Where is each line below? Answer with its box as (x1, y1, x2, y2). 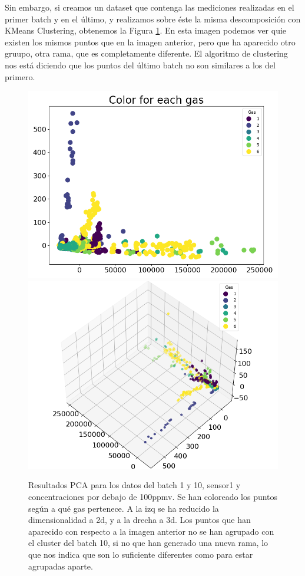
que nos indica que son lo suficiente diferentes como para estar (28, 548, 253, 560)
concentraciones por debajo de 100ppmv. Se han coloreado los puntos (28, 490, 278, 502)
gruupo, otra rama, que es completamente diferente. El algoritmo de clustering (5, 47, 288, 60)
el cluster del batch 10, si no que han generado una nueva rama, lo (28, 536, 268, 549)
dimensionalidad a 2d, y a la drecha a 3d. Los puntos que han (28, 514, 251, 526)
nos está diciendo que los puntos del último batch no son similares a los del (5, 58, 276, 71)
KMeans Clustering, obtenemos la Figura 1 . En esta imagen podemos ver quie (5, 24, 287, 37)
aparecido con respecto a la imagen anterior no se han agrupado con (28, 525, 274, 537)
